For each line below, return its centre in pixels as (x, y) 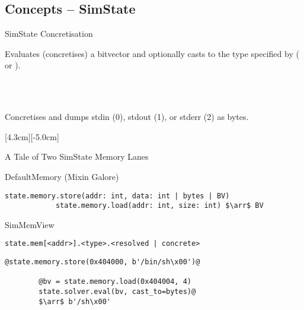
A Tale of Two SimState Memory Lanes (77, 156)
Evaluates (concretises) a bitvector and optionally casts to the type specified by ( (152, 53)
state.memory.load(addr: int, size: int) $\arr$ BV (159, 206)
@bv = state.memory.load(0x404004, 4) (115, 282)
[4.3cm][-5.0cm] (32, 136)
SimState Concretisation (49, 34)
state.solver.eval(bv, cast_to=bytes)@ (117, 292)
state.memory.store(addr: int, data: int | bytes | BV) (117, 196)
